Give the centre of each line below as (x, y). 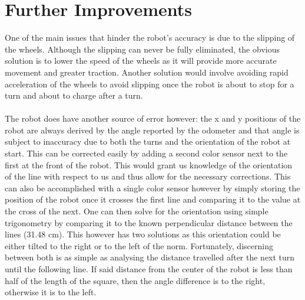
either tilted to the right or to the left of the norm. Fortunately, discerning (139, 245)
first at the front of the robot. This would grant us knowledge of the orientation (149, 164)
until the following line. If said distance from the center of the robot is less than (149, 269)
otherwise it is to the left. (51, 292)
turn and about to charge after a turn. (74, 95)
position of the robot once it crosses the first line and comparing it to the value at (153, 199)
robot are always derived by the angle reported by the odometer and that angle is (152, 130)
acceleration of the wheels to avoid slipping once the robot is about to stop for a (150, 84)
